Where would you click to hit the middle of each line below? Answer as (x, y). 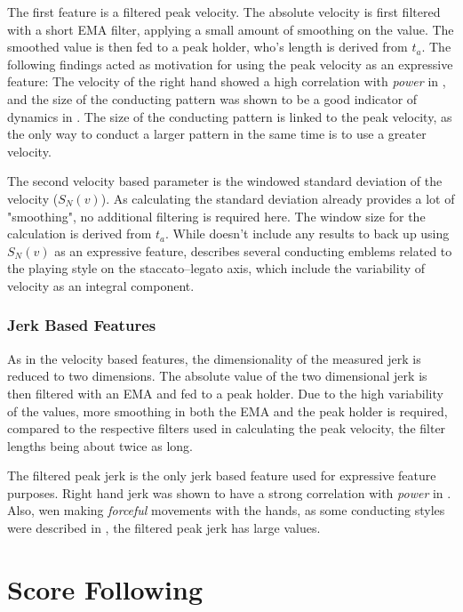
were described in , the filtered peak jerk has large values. (164, 528)
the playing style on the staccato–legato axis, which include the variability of (216, 268)
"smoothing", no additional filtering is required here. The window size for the (216, 216)
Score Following (105, 588)
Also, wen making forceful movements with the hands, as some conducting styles (226, 510)
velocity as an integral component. (101, 285)
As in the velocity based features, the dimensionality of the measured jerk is (214, 358)
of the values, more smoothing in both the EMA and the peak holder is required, (228, 411)
